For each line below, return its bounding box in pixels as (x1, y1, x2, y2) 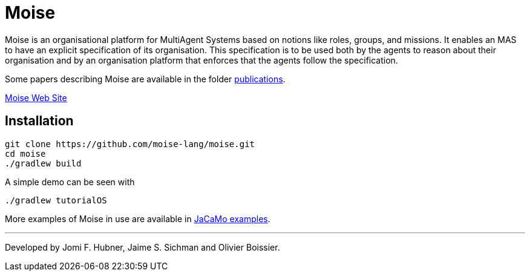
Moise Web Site (5, 92, 67, 103)
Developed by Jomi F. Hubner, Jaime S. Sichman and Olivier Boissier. (5, 241, 280, 252)
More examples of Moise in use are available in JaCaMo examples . (5, 213, 270, 224)
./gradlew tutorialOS (5, 195, 107, 205)
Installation (5, 113, 74, 129)
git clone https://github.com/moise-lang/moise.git (5, 139, 255, 149)
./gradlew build (5, 158, 82, 168)
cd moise (5, 148, 46, 159)
